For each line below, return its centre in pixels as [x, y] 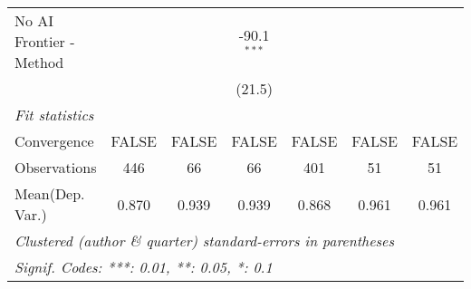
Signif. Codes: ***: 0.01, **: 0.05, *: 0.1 [144, 267]
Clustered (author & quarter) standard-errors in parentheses [204, 241]
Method [39, 62]
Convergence [54, 141]
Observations [56, 167]
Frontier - [45, 41]
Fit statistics [54, 115]
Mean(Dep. [50, 193]
